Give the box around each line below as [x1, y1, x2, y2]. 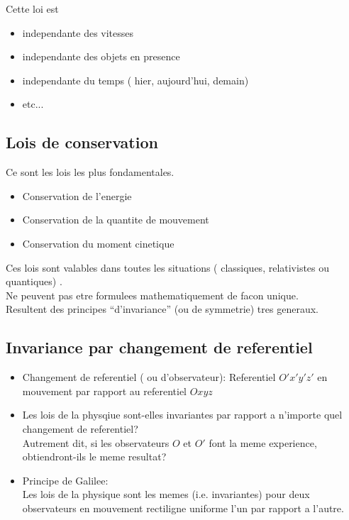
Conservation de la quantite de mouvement [22, 212, 209, 227]
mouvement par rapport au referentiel [22, 383, 187, 398]
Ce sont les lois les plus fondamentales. [6, 165, 174, 179]
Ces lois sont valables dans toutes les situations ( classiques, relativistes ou [6, 260, 330, 275]
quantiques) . [6, 274, 62, 289]
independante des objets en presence [22, 49, 180, 64]
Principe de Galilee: [22, 472, 109, 487]
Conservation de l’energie [22, 188, 132, 203]
